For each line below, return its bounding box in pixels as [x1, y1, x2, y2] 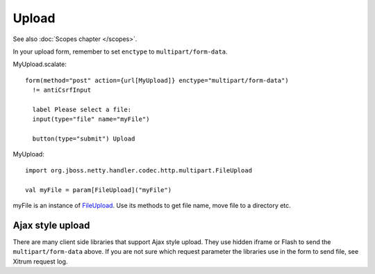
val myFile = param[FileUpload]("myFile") [25, 186, 172, 194]
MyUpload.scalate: [12, 60, 67, 69]
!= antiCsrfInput [32, 86, 92, 94]
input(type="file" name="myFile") [32, 115, 150, 123]
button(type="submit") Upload [32, 135, 135, 143]
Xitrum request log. [12, 257, 68, 266]
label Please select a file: [32, 105, 132, 113]
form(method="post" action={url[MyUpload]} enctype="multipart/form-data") [25, 76, 289, 84]
